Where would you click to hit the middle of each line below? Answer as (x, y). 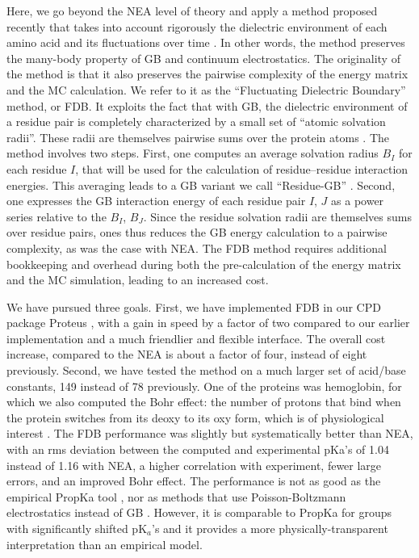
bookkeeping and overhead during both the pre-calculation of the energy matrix (204, 264)
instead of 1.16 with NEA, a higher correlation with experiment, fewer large (194, 465)
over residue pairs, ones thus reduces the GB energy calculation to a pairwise (197, 232)
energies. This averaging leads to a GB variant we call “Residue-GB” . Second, (201, 185)
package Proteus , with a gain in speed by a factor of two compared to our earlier (208, 323)
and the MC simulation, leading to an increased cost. (138, 280)
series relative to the (57, 216)
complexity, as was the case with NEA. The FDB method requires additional (197, 248)
